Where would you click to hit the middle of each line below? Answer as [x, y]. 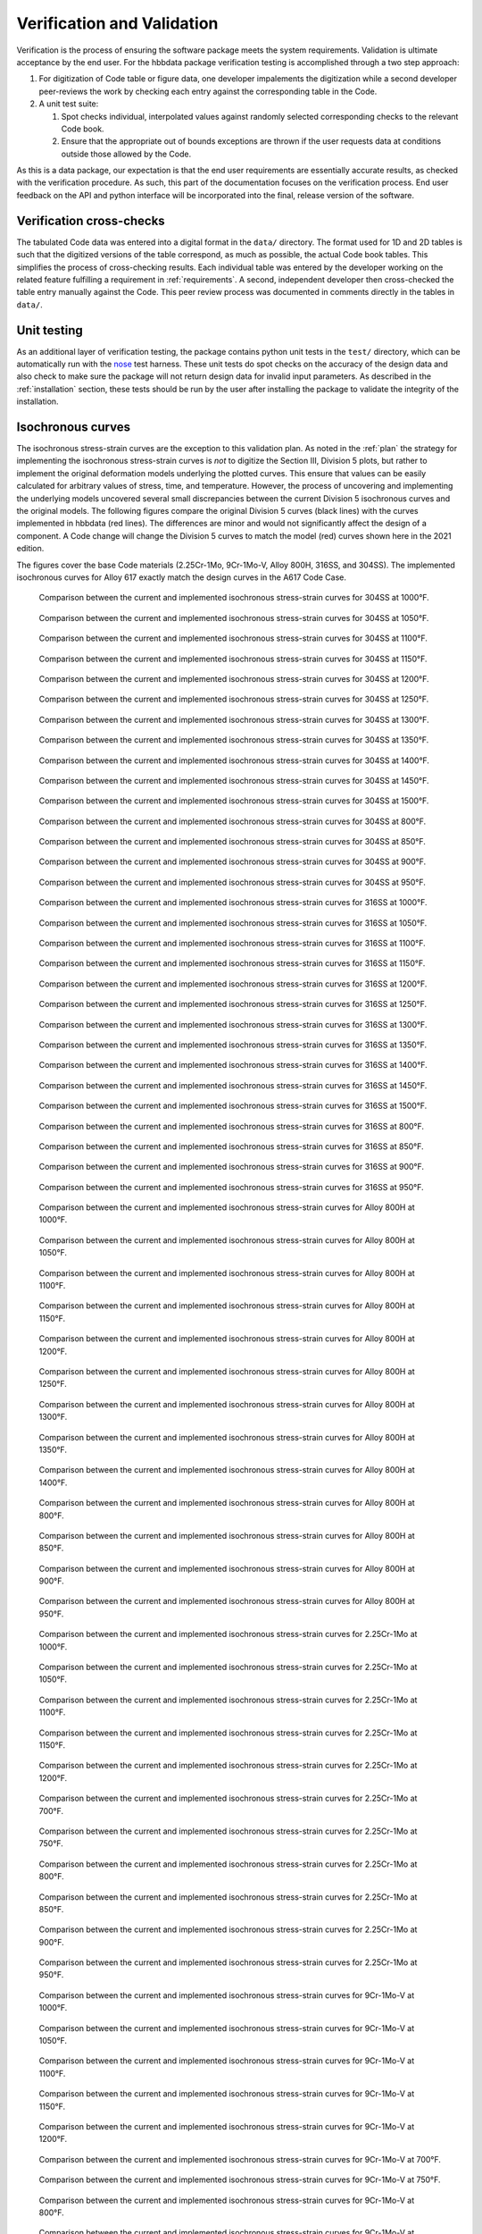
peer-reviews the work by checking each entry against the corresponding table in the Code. [208, 91]
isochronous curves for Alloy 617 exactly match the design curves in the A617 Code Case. [182, 577]
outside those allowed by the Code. [126, 154]
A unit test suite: [69, 104]
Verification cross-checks [91, 220]
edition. [30, 549]
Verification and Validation [117, 23]
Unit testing [50, 330]
